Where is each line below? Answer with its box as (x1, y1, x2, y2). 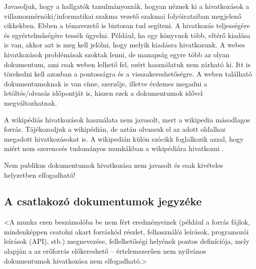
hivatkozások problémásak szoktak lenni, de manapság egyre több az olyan (4, 49, 229, 59)
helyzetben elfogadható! (4, 169, 75, 180)
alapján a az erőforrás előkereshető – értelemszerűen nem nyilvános (4, 246, 206, 256)
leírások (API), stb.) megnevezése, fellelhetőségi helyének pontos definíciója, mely (4, 236, 250, 246)
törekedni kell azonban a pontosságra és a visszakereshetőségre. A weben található (4, 69, 252, 79)
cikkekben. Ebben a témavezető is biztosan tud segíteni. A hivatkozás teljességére (4, 20, 250, 31)
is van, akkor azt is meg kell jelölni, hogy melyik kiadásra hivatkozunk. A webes (4, 39, 245, 50)
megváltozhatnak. (4, 97, 57, 108)
